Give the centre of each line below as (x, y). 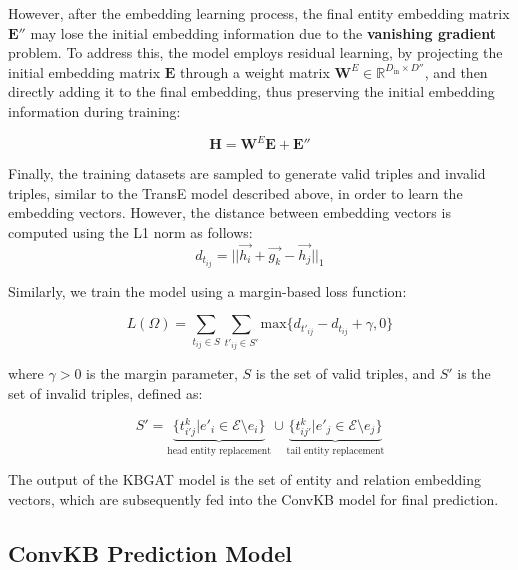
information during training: (94, 110)
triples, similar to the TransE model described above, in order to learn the (235, 192)
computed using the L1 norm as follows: (130, 231)
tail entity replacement (335, 450)
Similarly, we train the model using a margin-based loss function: (207, 290)
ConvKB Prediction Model (150, 552)
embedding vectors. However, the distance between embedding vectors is (229, 212)
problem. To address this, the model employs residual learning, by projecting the (255, 52)
